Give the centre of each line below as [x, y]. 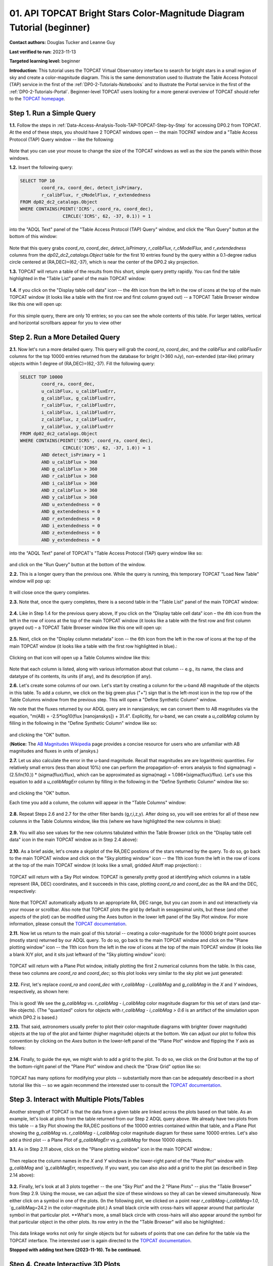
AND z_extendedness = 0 [71, 533]
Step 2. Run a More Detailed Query [65, 337]
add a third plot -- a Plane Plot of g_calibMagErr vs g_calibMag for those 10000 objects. [101, 1140]
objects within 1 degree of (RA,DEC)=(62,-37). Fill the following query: [82, 363]
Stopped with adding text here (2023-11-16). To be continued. [75, 1250]
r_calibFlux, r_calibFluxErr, [79, 405]
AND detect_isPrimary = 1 [73, 455]
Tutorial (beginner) [50, 27]
